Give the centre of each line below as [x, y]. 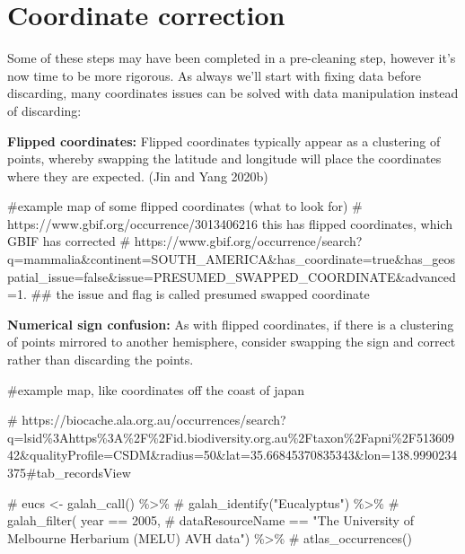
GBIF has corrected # [69, 241]
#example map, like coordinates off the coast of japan [156, 389]
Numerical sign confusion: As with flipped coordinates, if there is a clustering [231, 324]
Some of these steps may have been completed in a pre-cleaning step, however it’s [232, 58]
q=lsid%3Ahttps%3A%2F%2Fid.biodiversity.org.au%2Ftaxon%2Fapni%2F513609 [231, 437]
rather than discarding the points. [101, 360]
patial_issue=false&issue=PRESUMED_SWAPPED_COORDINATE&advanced [232, 276]
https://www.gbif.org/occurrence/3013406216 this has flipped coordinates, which [230, 223]
